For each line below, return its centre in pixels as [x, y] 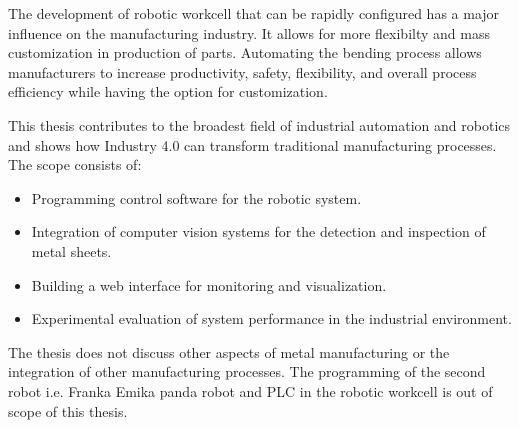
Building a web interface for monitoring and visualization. [209, 284]
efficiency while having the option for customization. [168, 91]
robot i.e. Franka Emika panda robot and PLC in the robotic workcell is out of [250, 390]
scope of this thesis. [68, 410]
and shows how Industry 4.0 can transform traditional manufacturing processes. [252, 144]
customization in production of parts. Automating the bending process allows [245, 52]
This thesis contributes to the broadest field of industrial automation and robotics [259, 124]
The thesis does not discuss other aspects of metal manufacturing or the [229, 351]
